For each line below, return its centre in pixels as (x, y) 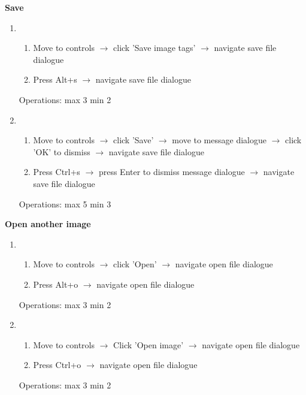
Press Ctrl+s (57, 172)
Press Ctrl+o (57, 365)
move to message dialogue (219, 140)
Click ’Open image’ (149, 344)
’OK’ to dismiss (62, 151)
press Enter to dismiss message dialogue (172, 172)
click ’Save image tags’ (154, 48)
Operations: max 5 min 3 (65, 203)
